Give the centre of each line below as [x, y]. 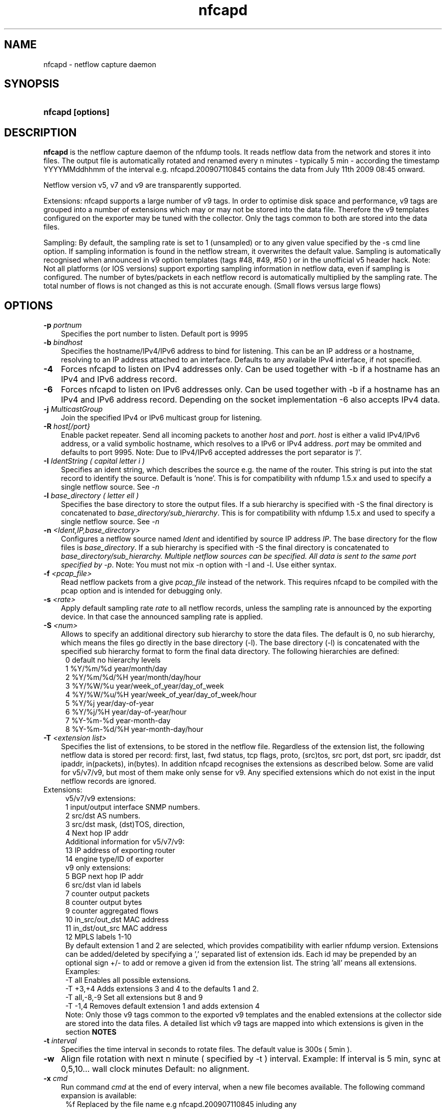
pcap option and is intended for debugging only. [142, 591]
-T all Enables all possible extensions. [128, 980]
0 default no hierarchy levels [113, 660]
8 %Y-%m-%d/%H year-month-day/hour [134, 729]
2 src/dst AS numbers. [103, 816]
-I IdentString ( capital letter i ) [94, 461]
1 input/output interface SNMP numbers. [133, 807]
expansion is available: [99, 1096]
